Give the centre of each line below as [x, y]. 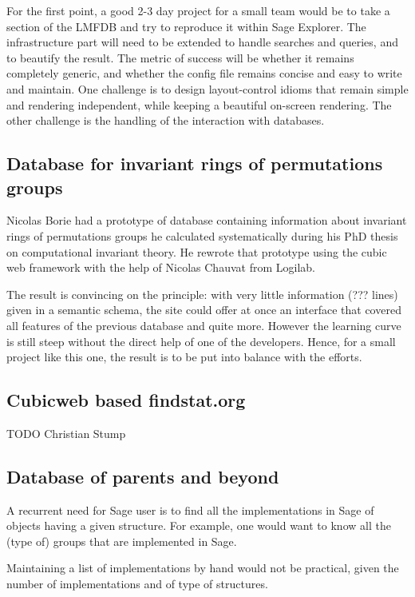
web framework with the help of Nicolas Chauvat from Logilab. [161, 267]
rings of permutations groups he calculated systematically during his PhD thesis [202, 235]
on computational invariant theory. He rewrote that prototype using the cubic [197, 251]
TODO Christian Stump [66, 433]
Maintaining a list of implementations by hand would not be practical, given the [203, 568]
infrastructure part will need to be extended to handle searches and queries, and [202, 42]
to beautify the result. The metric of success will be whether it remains [180, 57]
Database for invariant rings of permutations [195, 163]
